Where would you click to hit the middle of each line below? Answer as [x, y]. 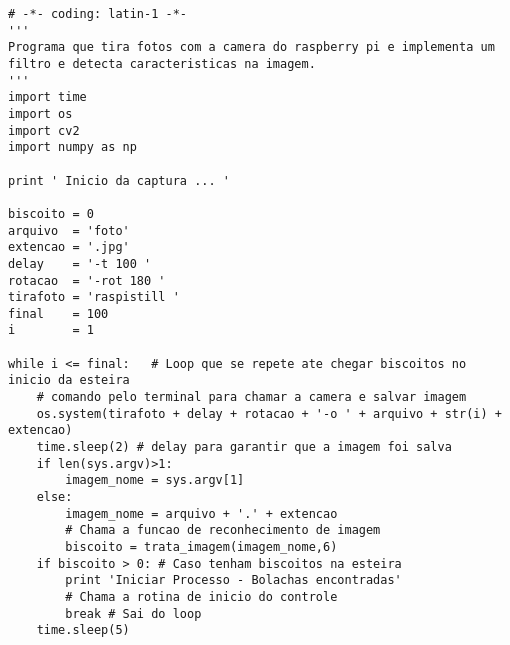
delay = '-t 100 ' [80, 263]
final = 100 [58, 313]
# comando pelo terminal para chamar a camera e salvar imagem [251, 397]
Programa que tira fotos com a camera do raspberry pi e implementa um [251, 47]
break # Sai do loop [133, 613]
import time [47, 97]
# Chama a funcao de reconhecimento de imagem [223, 530]
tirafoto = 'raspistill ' [94, 297]
